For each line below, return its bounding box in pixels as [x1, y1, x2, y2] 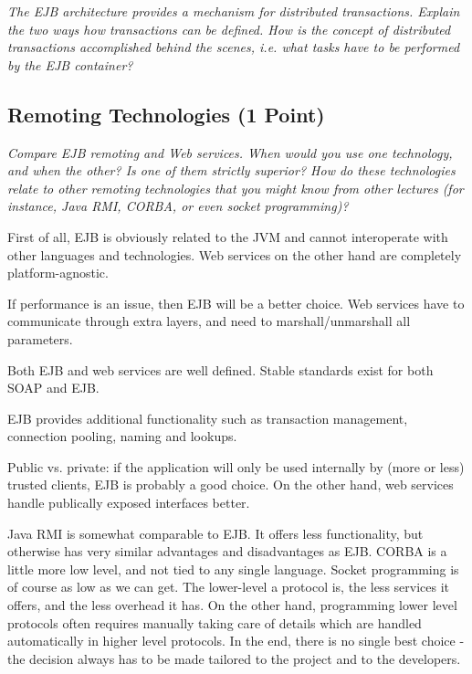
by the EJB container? [7, 55, 133, 74]
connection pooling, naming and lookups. [7, 427, 237, 446]
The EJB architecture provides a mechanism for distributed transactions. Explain [7, 2, 460, 20]
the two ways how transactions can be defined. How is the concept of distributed [7, 19, 451, 38]
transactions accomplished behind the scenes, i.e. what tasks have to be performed [7, 37, 460, 57]
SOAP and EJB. [7, 378, 100, 397]
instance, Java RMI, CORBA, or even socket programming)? [7, 196, 349, 216]
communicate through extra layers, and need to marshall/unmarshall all [7, 311, 411, 331]
